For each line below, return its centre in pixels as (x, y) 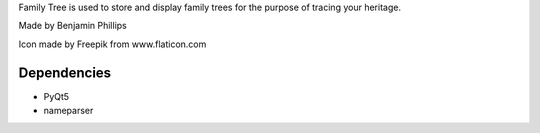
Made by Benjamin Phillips (72, 26)
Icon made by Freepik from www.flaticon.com (112, 44)
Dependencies (65, 72)
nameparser (68, 111)
